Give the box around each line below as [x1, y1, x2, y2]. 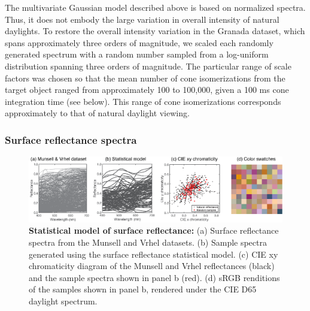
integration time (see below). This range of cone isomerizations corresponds [5, 95, 281, 107]
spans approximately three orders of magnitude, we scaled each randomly [5, 36, 273, 49]
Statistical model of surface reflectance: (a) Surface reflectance [29, 224, 279, 237]
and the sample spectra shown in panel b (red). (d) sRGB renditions [29, 271, 280, 283]
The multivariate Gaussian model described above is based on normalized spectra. [5, 1, 306, 13]
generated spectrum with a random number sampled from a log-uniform [5, 48, 269, 61]
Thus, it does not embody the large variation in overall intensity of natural [5, 13, 279, 25]
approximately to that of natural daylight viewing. [5, 107, 190, 119]
